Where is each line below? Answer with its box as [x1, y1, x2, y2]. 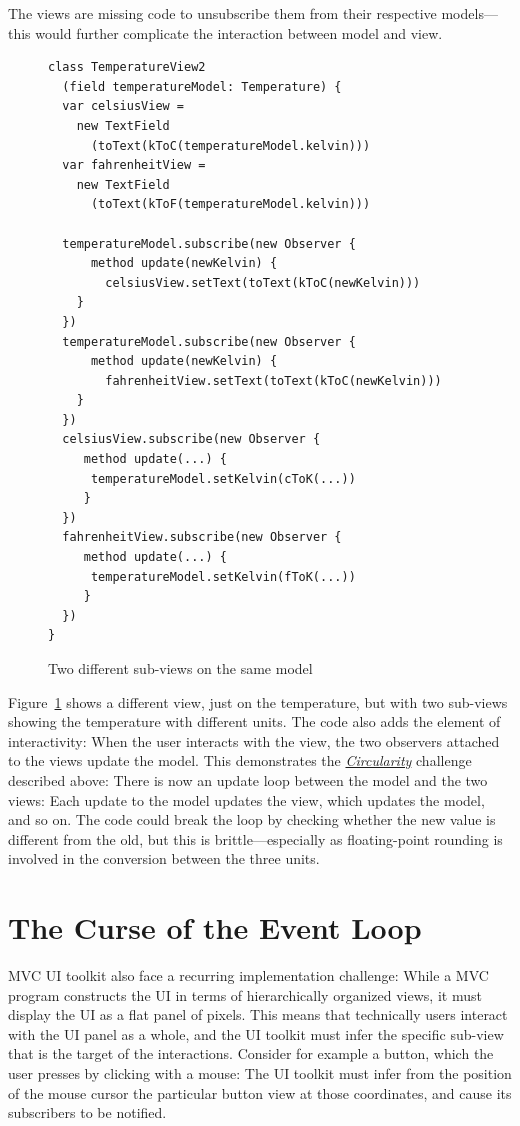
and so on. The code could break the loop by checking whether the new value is [8, 809, 496, 830]
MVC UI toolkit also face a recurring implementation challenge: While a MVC [8, 965, 489, 986]
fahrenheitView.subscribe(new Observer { [62, 530, 342, 545]
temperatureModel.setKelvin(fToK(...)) [90, 569, 356, 584]
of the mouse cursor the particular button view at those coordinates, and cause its [8, 1082, 512, 1103]
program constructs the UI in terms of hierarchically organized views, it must [8, 984, 482, 1005]
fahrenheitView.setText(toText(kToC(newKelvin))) [105, 373, 442, 388]
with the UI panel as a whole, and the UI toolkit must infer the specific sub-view [8, 1023, 504, 1044]
